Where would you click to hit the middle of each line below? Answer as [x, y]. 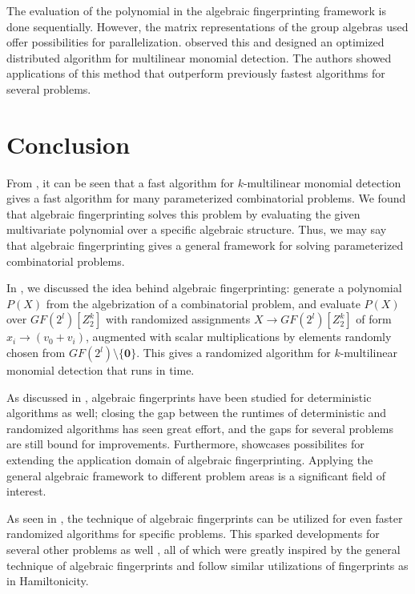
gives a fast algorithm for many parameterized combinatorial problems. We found [206, 198]
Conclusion [68, 144]
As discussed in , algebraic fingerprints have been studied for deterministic [189, 397]
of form [374, 319]
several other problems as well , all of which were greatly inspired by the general [203, 549]
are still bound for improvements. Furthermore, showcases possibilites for [185, 444]
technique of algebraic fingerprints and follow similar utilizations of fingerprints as [207, 565]
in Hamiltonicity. [48, 581]
